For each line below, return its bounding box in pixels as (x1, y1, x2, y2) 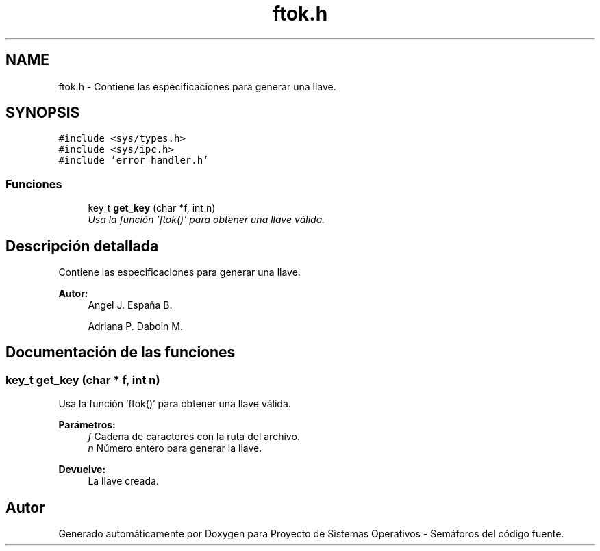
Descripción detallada (5, 237, 159, 255)
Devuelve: (58, 463, 106, 476)
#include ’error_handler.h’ (58, 155, 209, 166)
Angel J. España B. (88, 299, 173, 311)
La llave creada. (88, 475, 159, 487)
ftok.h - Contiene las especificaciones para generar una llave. (58, 80, 336, 92)
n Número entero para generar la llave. (88, 442, 262, 454)
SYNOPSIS (5, 104, 80, 122)
